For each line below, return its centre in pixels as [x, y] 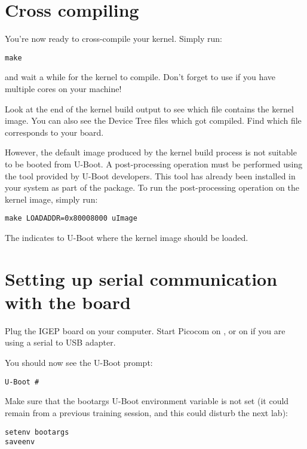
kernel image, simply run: [51, 199]
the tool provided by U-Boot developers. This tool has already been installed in [150, 175]
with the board [68, 302]
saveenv [20, 442]
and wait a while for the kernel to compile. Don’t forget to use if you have [140, 77]
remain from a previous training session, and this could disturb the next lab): [146, 412]
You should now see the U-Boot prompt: [79, 363]
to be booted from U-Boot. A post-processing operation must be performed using [154, 164]
